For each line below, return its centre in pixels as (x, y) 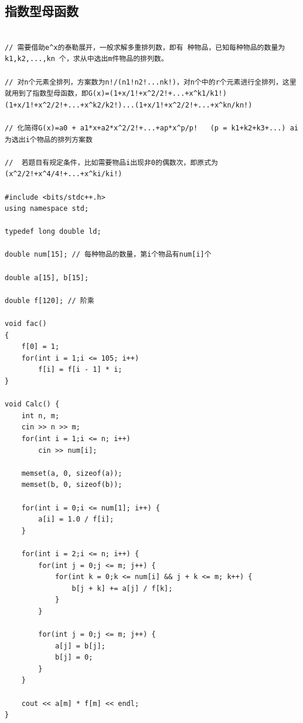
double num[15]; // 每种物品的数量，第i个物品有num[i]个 (108, 255)
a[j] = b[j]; (80, 646)
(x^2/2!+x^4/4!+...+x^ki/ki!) (64, 174)
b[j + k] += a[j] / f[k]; (122, 588)
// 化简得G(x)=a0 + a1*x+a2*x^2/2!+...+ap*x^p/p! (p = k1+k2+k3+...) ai (151, 128)
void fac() (26, 324)
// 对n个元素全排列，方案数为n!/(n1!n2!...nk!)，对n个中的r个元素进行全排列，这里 (151, 82)
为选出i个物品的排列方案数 (49, 139)
